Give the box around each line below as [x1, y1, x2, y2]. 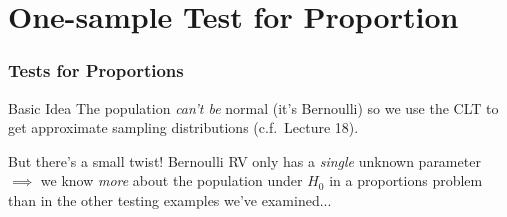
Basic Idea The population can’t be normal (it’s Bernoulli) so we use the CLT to [8, 97, 499, 118]
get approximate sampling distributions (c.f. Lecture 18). [8, 117, 359, 138]
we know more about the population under [40, 170, 303, 191]
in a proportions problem [329, 170, 483, 191]
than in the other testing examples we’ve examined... [8, 189, 332, 210]
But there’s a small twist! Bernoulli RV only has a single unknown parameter [8, 150, 481, 171]
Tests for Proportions [8, 58, 184, 83]
